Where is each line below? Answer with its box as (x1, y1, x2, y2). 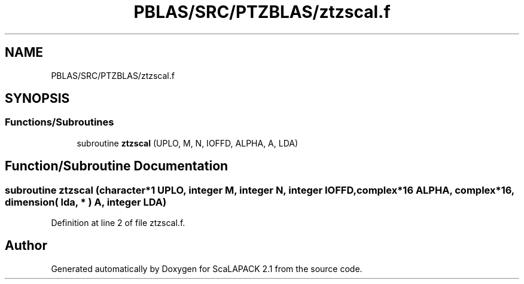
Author (5, 238, 47, 254)
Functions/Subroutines (5, 116, 114, 129)
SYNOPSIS (5, 91, 70, 106)
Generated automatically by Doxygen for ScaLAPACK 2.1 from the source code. (51, 263, 362, 274)
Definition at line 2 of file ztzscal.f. (51, 218, 185, 228)
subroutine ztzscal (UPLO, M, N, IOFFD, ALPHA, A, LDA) (77, 138, 298, 148)
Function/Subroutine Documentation (5, 158, 229, 174)
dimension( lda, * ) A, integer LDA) (5, 196, 167, 208)
